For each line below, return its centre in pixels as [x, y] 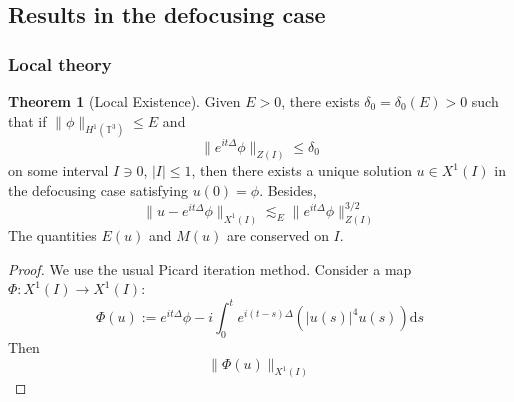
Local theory [60, 63]
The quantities [52, 234]
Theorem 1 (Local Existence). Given [124, 101]
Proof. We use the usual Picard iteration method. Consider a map [210, 268]
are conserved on [277, 234]
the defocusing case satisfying [98, 189]
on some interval [58, 170]
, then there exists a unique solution [301, 170]
